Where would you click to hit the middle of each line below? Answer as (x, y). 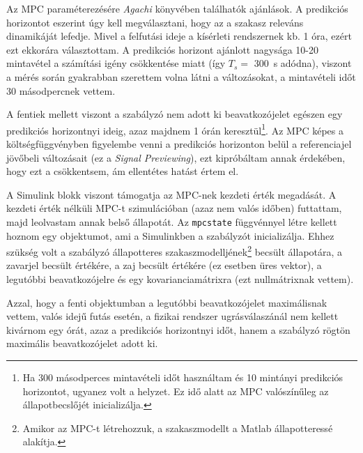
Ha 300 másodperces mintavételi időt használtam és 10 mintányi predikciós (183, 377)
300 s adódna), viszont (303, 63)
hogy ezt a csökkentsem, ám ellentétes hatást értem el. (123, 171)
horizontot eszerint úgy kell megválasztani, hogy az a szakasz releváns (155, 22)
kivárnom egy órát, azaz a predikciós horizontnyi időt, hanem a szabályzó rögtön (178, 329)
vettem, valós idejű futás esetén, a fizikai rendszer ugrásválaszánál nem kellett (172, 316)
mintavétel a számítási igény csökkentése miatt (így (116, 63)
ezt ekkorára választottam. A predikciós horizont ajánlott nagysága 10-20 (162, 49)
